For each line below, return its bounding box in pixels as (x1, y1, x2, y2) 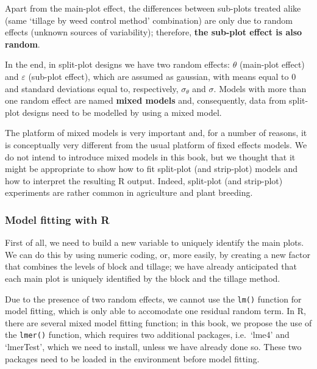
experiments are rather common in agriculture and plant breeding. (5, 186, 253, 199)
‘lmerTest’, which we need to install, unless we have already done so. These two (5, 340, 302, 353)
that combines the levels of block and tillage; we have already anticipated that (5, 260, 297, 273)
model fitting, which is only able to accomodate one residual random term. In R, (5, 304, 306, 317)
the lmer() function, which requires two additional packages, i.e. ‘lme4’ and (5, 328, 290, 341)
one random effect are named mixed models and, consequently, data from (5, 94, 287, 107)
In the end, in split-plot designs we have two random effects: (5, 58, 230, 71)
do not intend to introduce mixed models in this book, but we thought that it (5, 150, 296, 163)
